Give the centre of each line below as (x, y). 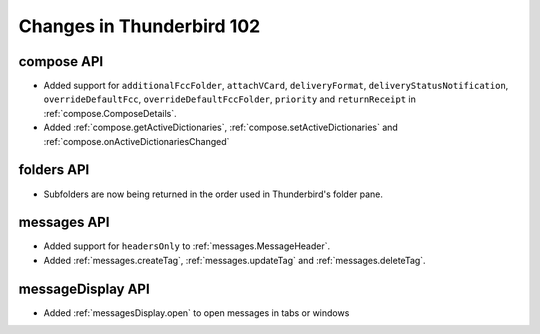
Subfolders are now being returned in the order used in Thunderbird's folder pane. (213, 194)
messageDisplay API (84, 288)
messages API (64, 222)
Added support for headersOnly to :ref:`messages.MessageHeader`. (187, 246)
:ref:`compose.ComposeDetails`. (110, 113)
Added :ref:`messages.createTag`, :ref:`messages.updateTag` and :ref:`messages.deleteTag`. (234, 260)
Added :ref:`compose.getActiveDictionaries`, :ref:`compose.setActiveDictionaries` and (221, 127)
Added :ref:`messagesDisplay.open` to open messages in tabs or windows (196, 312)
